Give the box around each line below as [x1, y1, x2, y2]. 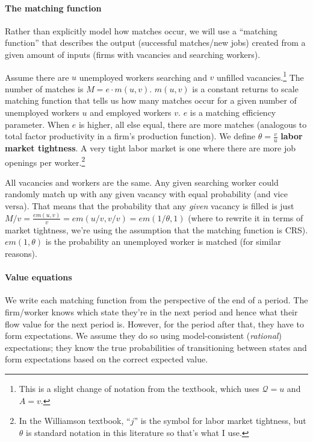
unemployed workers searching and [79, 71, 207, 83]
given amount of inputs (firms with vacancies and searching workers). [5, 48, 261, 60]
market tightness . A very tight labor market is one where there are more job [5, 142, 296, 154]
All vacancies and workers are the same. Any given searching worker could [5, 175, 279, 188]
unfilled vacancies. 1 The [217, 69, 304, 83]
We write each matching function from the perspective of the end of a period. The [5, 294, 308, 306]
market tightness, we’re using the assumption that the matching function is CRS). [5, 223, 308, 236]
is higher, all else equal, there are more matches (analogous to [78, 118, 307, 130]
